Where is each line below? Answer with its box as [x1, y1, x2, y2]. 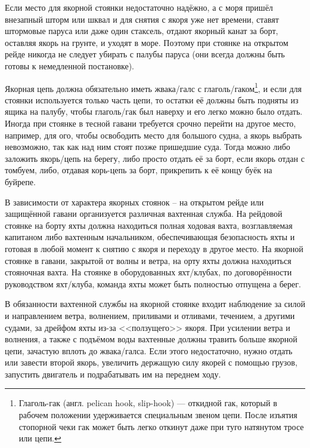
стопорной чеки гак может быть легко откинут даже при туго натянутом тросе [18, 420, 304, 432]
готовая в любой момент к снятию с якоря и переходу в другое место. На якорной [5, 242, 303, 254]
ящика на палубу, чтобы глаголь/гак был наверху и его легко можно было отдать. [5, 105, 303, 118]
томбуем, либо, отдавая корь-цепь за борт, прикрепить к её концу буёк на [5, 164, 272, 176]
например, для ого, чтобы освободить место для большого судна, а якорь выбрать [5, 128, 302, 141]
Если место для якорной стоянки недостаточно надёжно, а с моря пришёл [5, 1, 273, 13]
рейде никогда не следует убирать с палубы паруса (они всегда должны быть [5, 48, 285, 60]
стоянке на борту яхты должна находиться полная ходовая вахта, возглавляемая [5, 219, 293, 231]
